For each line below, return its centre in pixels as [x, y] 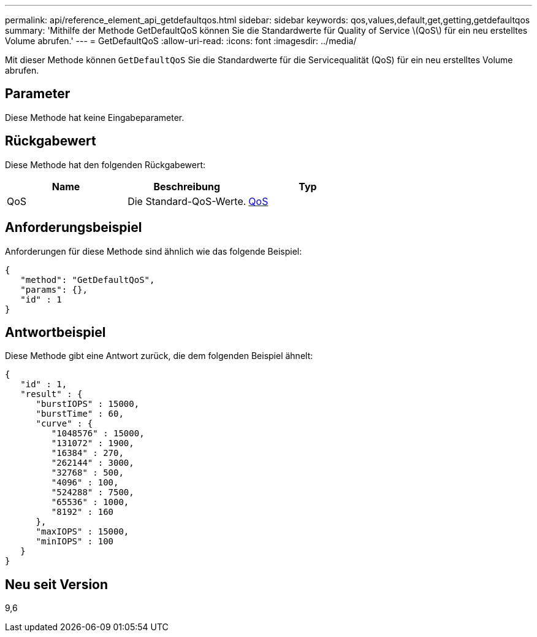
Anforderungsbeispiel [74, 228]
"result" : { [51, 394]
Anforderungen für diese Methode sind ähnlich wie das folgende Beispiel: [154, 251]
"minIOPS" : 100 [75, 542]
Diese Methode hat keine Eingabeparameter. [95, 117]
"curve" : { [64, 424]
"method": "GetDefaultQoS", [88, 280]
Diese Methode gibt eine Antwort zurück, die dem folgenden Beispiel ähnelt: [159, 356]
